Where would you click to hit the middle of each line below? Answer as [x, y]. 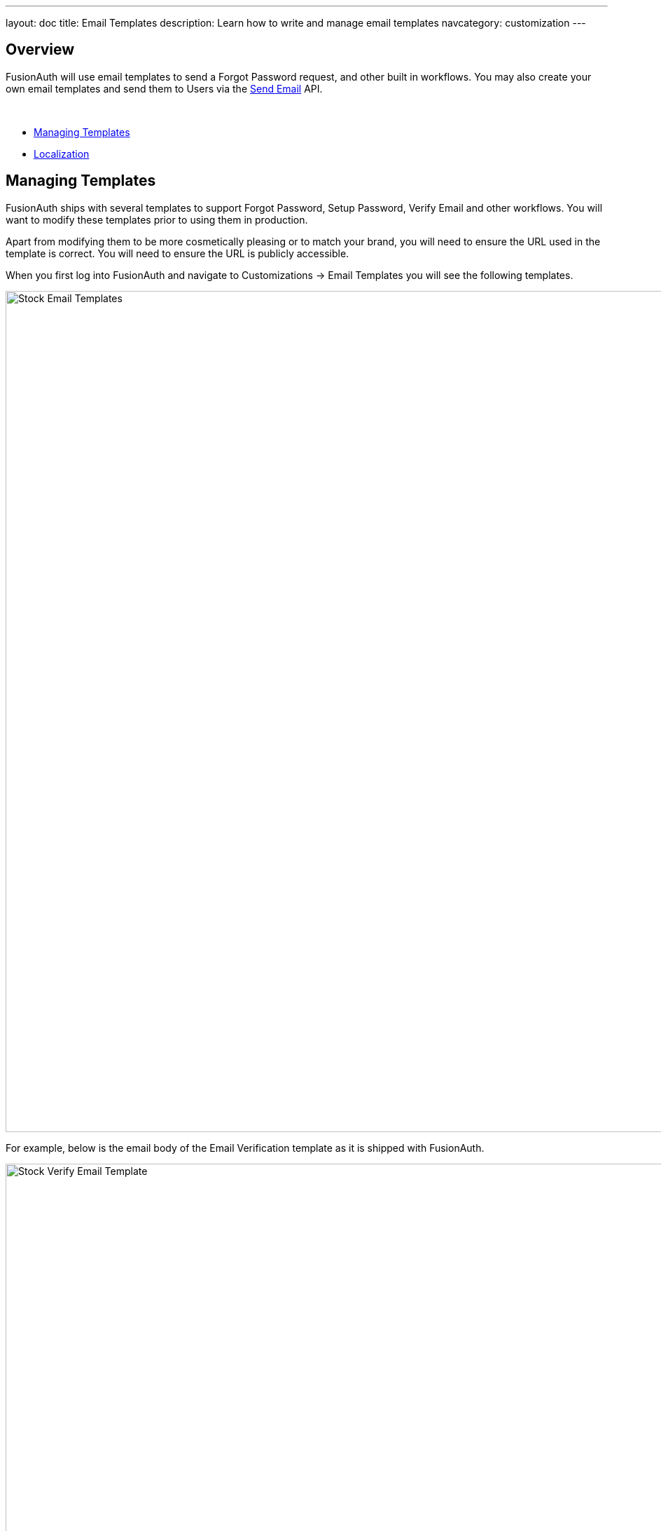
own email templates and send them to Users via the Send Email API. [164, 88]
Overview [40, 50]
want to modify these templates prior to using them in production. [157, 219]
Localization [62, 154]
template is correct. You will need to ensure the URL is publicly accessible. [178, 253]
